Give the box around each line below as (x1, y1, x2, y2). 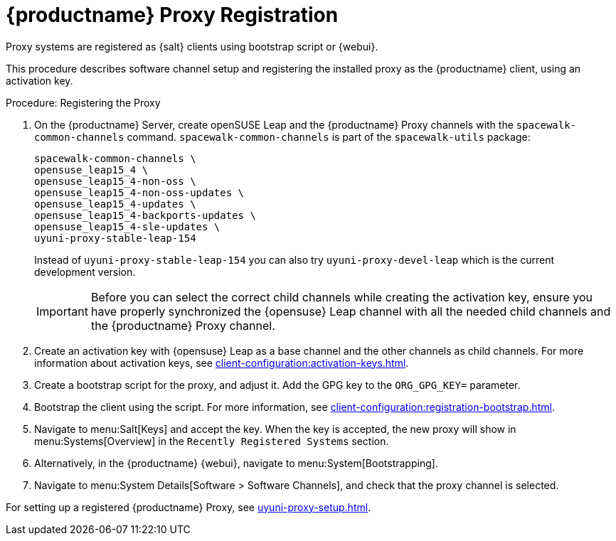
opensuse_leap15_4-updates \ (34, 198, 196, 210)
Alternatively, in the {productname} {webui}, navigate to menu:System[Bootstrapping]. (34, 456, 438, 469)
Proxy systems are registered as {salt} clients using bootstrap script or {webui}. (6, 40, 378, 53)
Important (36, 304, 88, 318)
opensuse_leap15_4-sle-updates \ (34, 220, 221, 232)
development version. (34, 265, 136, 278)
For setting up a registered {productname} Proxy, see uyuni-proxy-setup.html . (6, 500, 371, 513)
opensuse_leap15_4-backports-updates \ (34, 209, 256, 221)
